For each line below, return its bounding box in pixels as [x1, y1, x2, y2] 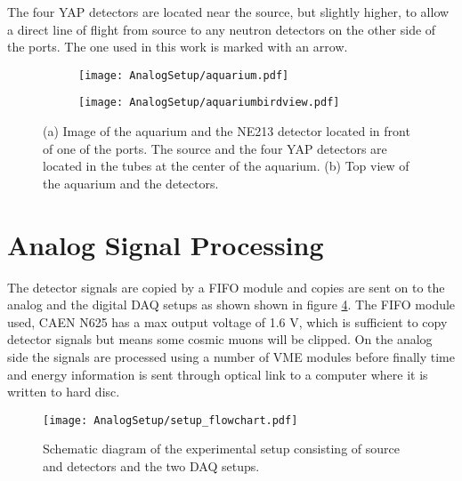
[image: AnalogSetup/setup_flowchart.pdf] [43, 413, 298, 427]
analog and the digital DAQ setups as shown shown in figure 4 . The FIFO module [7, 295, 456, 314]
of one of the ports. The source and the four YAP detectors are [43, 139, 387, 157]
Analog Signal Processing [7, 226, 324, 262]
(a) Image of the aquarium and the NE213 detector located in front [43, 122, 410, 140]
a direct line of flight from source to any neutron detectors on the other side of [7, 20, 436, 38]
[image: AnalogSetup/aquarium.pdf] [78, 68, 289, 82]
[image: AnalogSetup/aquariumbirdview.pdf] [78, 96, 340, 109]
